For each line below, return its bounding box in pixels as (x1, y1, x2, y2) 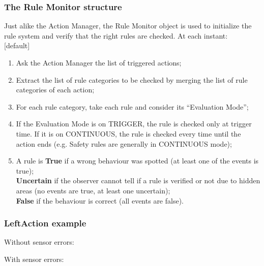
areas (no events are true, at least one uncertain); (16, 185, 170, 195)
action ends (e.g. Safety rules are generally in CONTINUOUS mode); (16, 138, 232, 149)
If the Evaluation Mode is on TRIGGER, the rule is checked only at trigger (16, 118, 252, 129)
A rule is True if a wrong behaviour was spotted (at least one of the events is (16, 155, 259, 166)
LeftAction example (4, 217, 86, 229)
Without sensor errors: (4, 237, 74, 247)
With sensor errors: (4, 253, 64, 264)
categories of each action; (16, 84, 95, 95)
